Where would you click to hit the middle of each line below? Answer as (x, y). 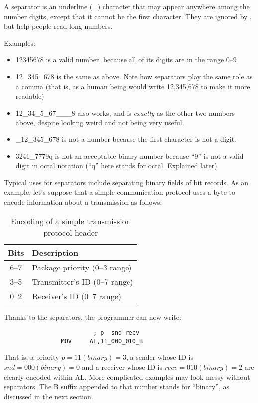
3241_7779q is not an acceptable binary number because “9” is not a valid (129, 156)
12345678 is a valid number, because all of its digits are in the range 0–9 (126, 60)
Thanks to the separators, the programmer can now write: (93, 317)
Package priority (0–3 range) (82, 267)
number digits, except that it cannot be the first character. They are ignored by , (128, 16)
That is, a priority (32, 357)
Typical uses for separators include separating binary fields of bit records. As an (126, 182)
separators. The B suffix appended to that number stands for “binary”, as (117, 386)
